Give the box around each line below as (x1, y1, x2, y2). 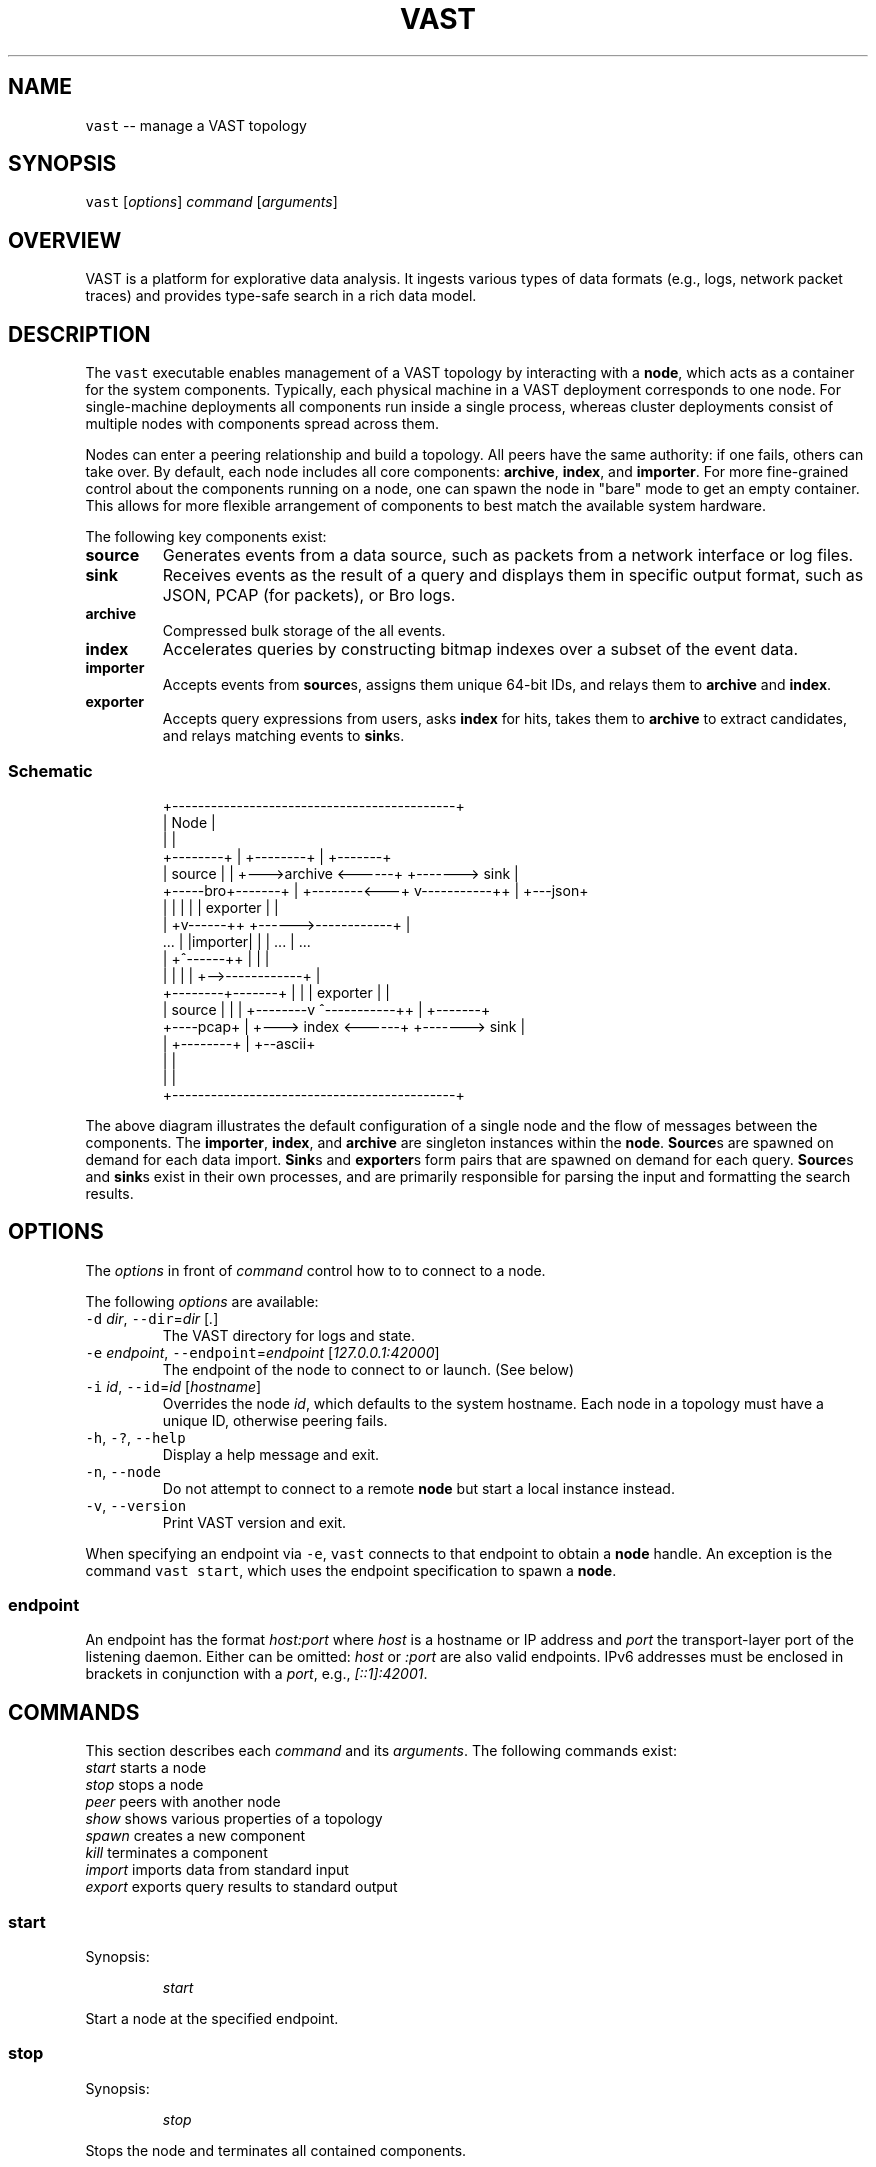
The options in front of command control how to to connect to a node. (85, 1261, 546, 1279)
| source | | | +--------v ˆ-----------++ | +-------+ (162, 1000, 491, 1018)
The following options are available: (85, 1292, 319, 1310)
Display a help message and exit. (162, 1445, 380, 1463)
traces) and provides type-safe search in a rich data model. (85, 287, 477, 305)
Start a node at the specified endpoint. (85, 2010, 339, 2028)
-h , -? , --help (85, 1428, 186, 1446)
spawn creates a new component (85, 1827, 306, 1845)
